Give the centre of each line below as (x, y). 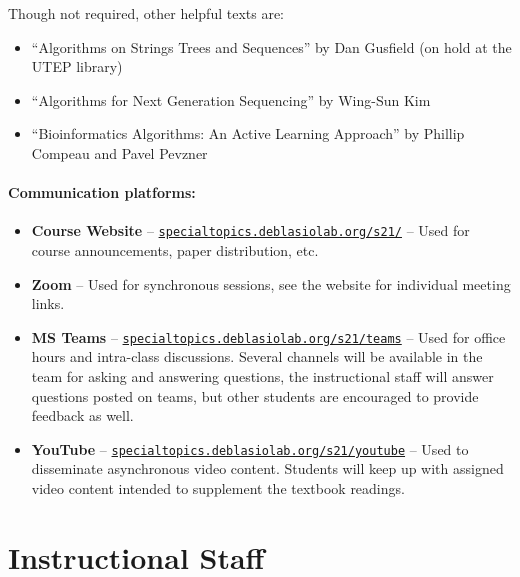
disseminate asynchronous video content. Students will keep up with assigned (267, 468)
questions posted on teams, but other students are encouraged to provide (255, 395)
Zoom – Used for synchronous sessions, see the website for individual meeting (271, 283)
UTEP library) (77, 66)
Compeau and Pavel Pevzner (119, 152)
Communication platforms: (102, 192)
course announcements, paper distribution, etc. (175, 250)
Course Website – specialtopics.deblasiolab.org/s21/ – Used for (250, 230)
